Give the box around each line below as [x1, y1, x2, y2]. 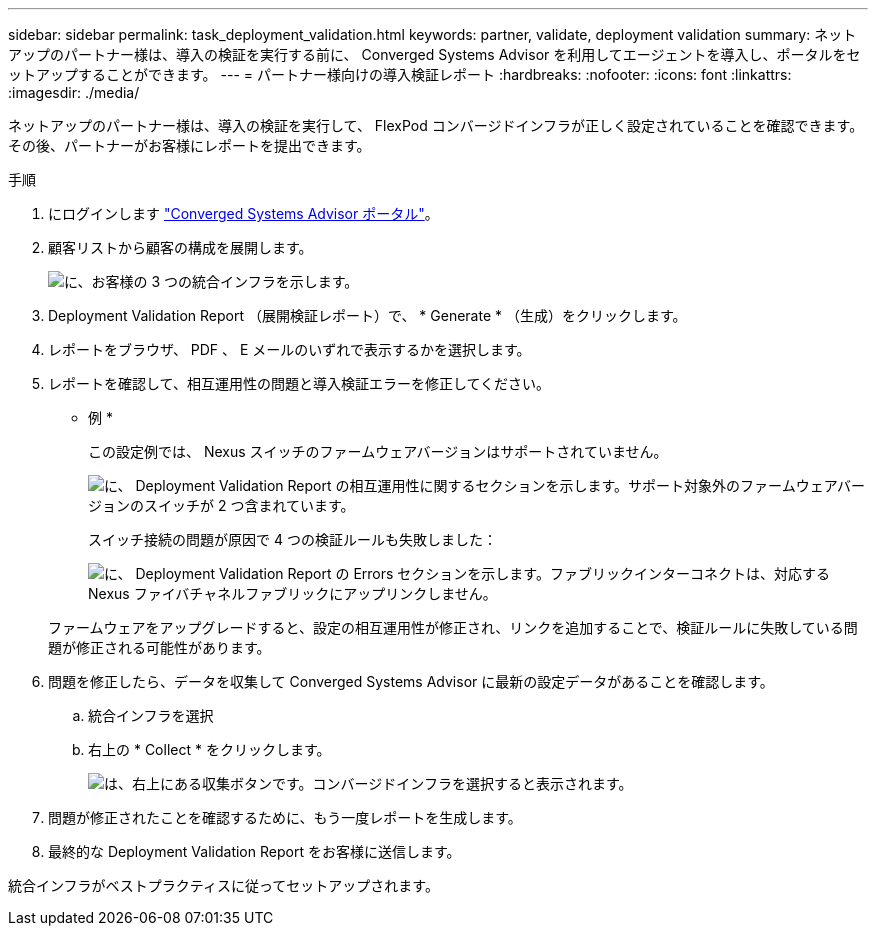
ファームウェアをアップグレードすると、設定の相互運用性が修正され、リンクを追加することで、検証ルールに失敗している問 [48, 619, 858, 636]
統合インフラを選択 [88, 707, 214, 724]
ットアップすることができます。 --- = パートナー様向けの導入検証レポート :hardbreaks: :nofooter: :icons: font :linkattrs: [8, 66, 792, 83]
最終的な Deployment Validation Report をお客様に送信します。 [48, 843, 461, 860]
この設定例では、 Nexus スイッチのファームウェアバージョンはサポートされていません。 [88, 443, 668, 460]
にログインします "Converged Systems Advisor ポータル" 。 [48, 205, 439, 222]
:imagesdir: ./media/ [8, 84, 140, 101]
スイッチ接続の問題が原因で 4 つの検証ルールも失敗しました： [88, 531, 497, 548]
